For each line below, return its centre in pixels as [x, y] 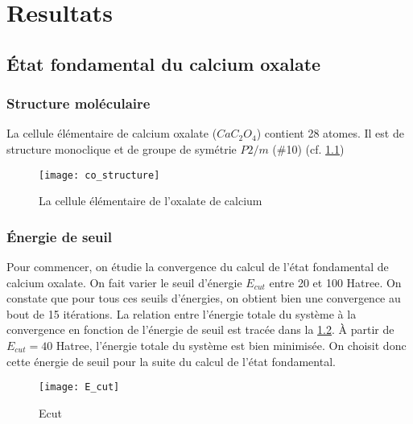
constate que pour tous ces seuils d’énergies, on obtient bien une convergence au [204, 298]
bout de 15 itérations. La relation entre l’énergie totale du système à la [182, 313]
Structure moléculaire [78, 103]
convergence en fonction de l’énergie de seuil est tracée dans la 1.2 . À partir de [200, 329]
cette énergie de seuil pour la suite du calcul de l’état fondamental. [171, 361]
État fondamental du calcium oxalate [164, 63]
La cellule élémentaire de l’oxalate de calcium [151, 201]
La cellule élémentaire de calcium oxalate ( [112, 133]
